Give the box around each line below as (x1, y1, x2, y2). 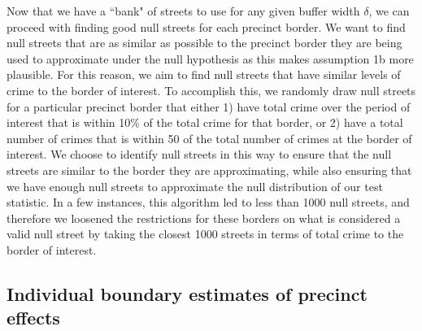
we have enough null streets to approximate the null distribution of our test (7, 177, 383, 194)
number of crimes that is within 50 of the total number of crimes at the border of (7, 129, 412, 146)
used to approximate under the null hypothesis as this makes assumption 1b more (7, 50, 414, 67)
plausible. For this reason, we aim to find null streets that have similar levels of (7, 66, 401, 83)
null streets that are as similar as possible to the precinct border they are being (7, 34, 402, 51)
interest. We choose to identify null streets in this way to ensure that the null (7, 146, 392, 163)
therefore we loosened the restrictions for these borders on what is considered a (7, 209, 401, 226)
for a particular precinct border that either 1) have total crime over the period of (7, 98, 411, 115)
